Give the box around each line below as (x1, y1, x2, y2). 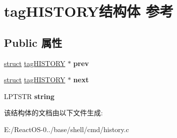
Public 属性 (4, 34, 62, 50)
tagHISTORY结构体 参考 (4, 1, 174, 21)
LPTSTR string (4, 91, 54, 101)
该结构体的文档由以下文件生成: (4, 107, 103, 118)
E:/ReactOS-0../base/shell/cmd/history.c (4, 124, 129, 134)
